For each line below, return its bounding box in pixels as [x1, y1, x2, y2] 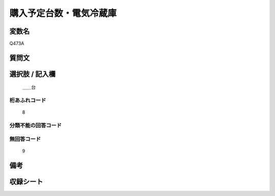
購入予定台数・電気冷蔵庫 [9, 8, 117, 19]
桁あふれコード [9, 97, 46, 104]
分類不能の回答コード [9, 122, 62, 129]
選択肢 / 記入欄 [9, 70, 56, 78]
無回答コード [9, 135, 41, 142]
